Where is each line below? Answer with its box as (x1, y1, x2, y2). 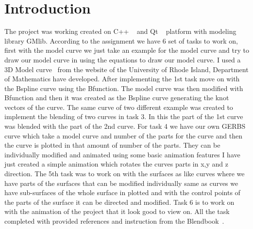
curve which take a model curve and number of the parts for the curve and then (4, 130, 242, 140)
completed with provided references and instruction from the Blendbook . (4, 216, 224, 226)
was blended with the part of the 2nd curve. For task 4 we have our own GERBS (4, 121, 246, 131)
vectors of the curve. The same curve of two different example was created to (4, 102, 233, 112)
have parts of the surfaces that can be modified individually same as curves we (4, 178, 238, 188)
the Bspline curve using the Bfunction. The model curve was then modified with (4, 83, 243, 93)
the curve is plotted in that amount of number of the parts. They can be (4, 140, 220, 150)
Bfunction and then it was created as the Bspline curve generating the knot (4, 92, 229, 103)
